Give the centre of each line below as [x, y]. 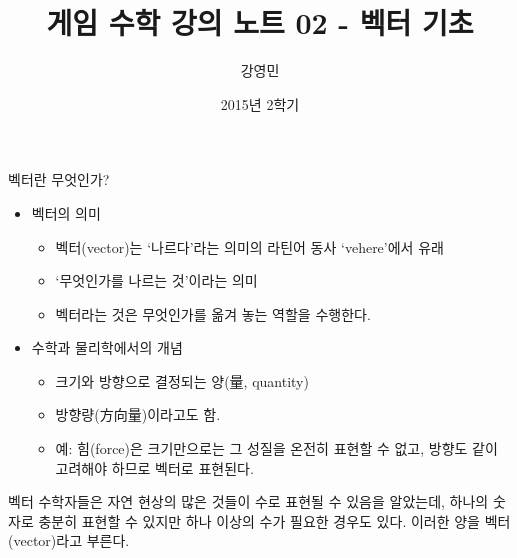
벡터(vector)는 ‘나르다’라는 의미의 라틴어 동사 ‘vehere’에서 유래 [249, 246]
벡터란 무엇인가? [59, 179]
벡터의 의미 [66, 212]
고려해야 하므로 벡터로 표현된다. [154, 467]
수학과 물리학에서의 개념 [107, 347]
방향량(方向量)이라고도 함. [138, 414]
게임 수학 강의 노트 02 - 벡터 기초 [260, 22]
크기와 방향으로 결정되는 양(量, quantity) [182, 380]
